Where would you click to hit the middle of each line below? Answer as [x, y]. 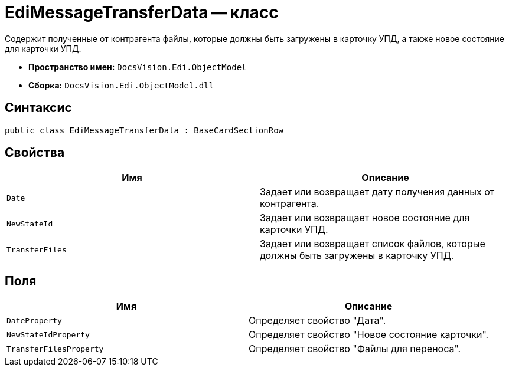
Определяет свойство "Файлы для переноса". [355, 349]
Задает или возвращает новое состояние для [365, 218]
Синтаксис [38, 108]
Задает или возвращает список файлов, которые [373, 244]
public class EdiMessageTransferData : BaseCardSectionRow [144, 130]
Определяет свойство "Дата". [317, 321]
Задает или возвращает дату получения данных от [377, 192]
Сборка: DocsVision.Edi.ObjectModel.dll [121, 85]
